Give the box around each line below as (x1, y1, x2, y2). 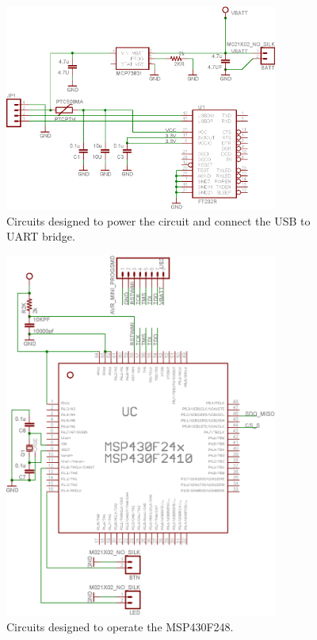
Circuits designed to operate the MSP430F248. (6, 618, 234, 634)
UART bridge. (6, 228, 75, 245)
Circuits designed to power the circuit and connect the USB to (6, 212, 311, 229)
